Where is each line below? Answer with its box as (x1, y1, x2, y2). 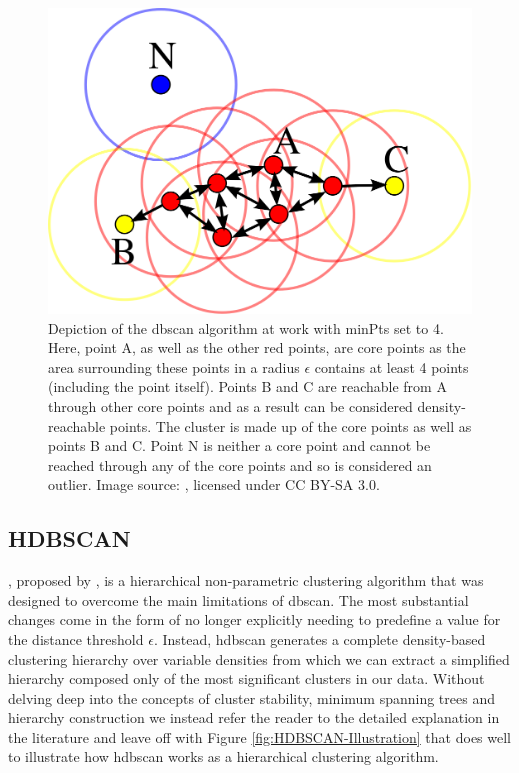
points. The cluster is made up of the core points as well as (109, 415, 472, 436)
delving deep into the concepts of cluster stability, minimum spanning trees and (8, 687, 495, 708)
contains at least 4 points (314, 356, 469, 377)
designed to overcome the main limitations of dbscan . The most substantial (8, 589, 469, 610)
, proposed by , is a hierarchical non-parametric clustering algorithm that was (8, 570, 484, 591)
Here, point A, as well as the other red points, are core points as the (48, 337, 466, 358)
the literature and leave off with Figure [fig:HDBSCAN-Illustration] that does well (8, 726, 511, 747)
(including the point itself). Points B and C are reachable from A (48, 376, 447, 397)
